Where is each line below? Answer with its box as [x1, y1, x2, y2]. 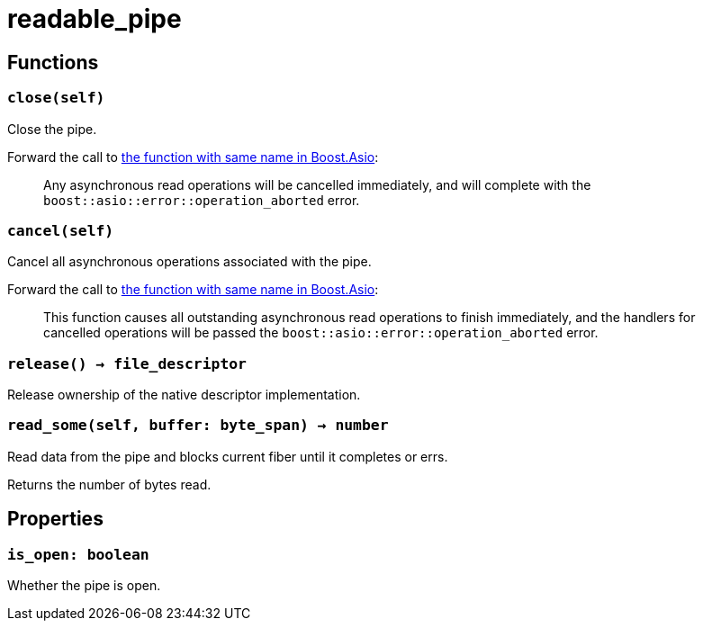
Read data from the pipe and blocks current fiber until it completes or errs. [7, 448, 448, 464]
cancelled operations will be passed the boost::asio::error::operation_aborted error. [43, 325, 599, 341]
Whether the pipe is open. [7, 578, 161, 594]
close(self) [7, 89, 105, 107]
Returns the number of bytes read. [7, 476, 212, 492]
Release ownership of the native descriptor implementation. [7, 387, 361, 403]
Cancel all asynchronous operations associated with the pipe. [7, 254, 372, 270]
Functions [7, 50, 99, 74]
